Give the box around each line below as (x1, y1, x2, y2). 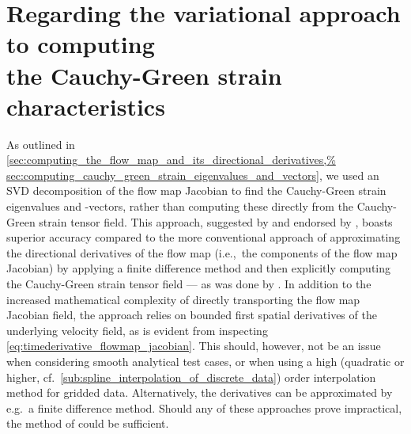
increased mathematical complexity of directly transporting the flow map (6, 291, 360, 307)
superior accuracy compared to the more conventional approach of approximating (6, 229, 401, 246)
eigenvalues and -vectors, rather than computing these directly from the (6, 198, 354, 215)
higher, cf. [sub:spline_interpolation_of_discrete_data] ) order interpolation (6, 368, 376, 385)
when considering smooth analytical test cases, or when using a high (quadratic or (6, 353, 405, 369)
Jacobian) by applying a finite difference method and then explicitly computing (6, 260, 391, 276)
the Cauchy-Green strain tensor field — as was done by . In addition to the (6, 276, 371, 292)
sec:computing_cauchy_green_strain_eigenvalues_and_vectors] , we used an (6, 166, 379, 183)
